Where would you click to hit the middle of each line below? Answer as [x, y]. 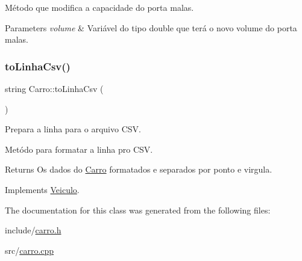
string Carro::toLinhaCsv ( [54, 88]
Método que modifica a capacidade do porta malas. [99, 7]
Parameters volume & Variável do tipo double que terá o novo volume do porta [151, 27]
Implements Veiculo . [42, 189]
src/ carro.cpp [30, 250]
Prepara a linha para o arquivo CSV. [73, 129]
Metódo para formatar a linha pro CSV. [79, 149]
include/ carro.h [33, 230]
